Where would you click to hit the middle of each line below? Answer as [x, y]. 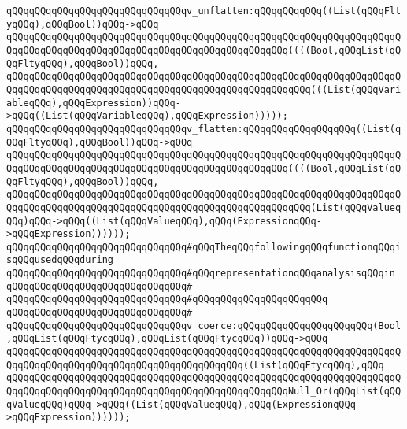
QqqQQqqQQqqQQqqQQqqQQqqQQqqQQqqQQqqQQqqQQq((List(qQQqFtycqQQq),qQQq [195, 365]
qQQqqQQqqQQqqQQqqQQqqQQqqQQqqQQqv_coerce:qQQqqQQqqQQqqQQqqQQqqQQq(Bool [204, 325]
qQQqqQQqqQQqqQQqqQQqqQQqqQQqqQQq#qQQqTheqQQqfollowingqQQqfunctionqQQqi [204, 247]
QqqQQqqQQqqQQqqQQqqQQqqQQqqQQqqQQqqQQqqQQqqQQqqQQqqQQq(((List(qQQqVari [204, 89]
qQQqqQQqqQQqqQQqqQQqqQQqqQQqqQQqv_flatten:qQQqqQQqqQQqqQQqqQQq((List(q [204, 129]
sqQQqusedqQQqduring [60, 260]
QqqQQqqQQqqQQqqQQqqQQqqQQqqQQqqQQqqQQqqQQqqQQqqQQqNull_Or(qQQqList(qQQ [204, 392]
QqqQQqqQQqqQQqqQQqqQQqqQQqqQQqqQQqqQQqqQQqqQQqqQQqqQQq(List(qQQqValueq [204, 207]
